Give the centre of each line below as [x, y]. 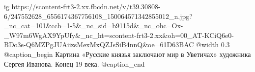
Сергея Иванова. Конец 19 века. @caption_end [74, 63]
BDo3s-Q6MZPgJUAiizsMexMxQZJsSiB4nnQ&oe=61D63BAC [99, 45]
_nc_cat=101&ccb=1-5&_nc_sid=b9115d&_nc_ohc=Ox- [94, 26]
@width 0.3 [213, 45]
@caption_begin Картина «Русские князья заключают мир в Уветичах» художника [127, 54]
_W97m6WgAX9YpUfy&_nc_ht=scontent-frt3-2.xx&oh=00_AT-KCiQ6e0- [119, 35]
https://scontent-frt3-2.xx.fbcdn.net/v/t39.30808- [86, 6]
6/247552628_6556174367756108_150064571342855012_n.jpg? [98, 16]
